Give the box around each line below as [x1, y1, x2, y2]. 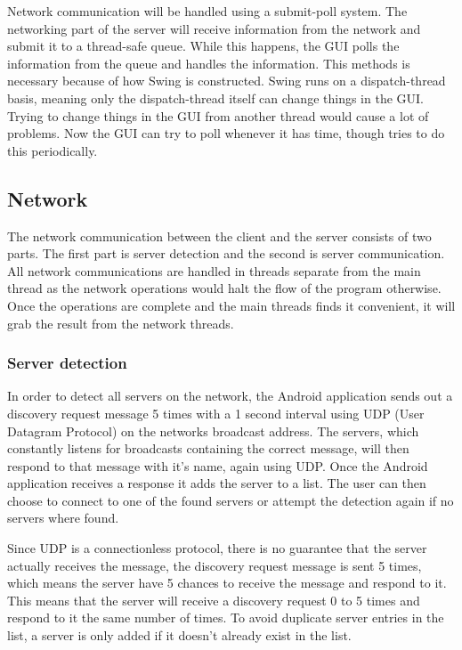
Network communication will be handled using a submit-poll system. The [7, 2, 408, 20]
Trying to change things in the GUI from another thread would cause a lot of [7, 106, 429, 125]
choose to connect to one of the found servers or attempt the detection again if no [7, 491, 454, 509]
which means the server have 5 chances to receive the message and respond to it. [7, 573, 447, 592]
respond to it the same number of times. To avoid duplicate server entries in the [7, 608, 444, 627]
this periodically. [7, 141, 98, 159]
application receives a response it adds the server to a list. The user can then [7, 474, 426, 492]
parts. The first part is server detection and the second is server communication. [7, 244, 445, 263]
